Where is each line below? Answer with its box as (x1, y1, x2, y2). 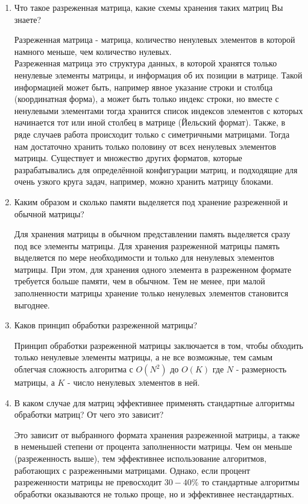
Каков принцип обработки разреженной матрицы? (14, 319, 198, 331)
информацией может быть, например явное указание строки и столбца (14, 80, 273, 93)
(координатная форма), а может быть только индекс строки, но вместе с (14, 92, 279, 105)
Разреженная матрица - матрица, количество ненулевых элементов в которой (14, 33, 295, 46)
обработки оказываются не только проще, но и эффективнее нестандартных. (14, 487, 294, 500)
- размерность (236, 363, 287, 375)
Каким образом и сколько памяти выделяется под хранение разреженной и (14, 195, 288, 208)
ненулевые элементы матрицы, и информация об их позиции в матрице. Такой (14, 68, 303, 81)
